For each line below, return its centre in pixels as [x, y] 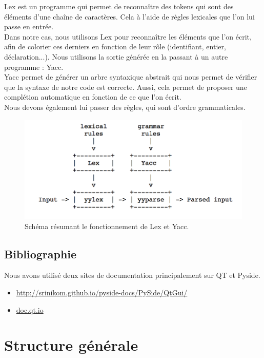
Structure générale [71, 345]
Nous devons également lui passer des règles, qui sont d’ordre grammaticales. [125, 107]
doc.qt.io [30, 309]
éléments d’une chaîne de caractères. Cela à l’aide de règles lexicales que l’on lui [129, 16]
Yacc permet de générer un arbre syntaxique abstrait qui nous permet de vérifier [131, 77]
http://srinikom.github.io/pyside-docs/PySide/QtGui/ [102, 292]
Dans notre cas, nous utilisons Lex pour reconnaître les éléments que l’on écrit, [128, 36]
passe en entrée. [29, 26]
